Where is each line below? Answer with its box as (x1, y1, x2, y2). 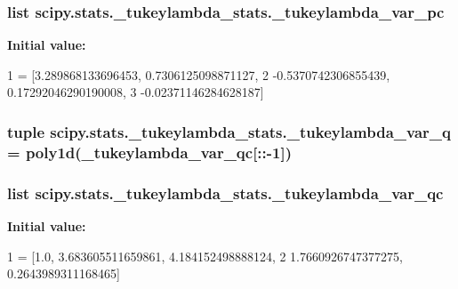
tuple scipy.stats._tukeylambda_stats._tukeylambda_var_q (7, 120, 451, 142)
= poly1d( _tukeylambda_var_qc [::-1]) (7, 140, 293, 163)
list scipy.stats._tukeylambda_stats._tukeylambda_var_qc (7, 181, 444, 204)
